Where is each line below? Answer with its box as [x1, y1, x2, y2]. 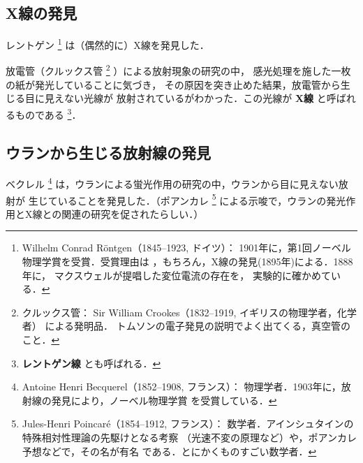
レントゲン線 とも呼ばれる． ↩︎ [22, 355, 161, 370]
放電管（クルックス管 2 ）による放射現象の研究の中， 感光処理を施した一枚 [6, 61, 351, 78]
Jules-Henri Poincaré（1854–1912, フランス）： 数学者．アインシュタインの [22, 416, 354, 431]
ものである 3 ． [15, 105, 82, 122]
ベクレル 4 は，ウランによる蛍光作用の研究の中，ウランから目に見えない [6, 175, 339, 191]
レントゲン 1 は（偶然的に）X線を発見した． [6, 36, 209, 52]
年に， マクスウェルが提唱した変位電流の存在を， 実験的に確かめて [22, 267, 331, 282]
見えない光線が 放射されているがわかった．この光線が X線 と [44, 91, 327, 105]
